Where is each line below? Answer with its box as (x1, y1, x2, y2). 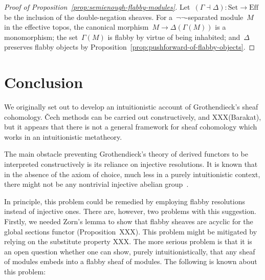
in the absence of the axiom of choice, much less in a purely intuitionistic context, (4, 168, 260, 179)
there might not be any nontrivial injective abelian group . (4, 179, 189, 189)
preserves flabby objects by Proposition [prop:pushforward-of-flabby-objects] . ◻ (4, 41, 255, 52)
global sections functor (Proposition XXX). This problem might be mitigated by (4, 226, 257, 236)
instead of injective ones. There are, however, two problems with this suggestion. (4, 206, 256, 217)
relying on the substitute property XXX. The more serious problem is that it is (4, 236, 252, 247)
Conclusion (4, 72, 83, 93)
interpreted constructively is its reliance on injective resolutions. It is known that (4, 159, 258, 169)
